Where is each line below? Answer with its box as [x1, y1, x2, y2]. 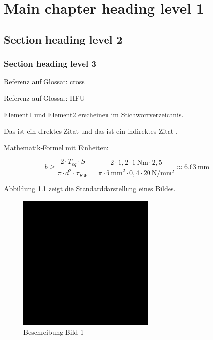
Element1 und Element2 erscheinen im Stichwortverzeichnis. [4, 109, 184, 119]
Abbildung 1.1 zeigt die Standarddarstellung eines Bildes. [4, 183, 176, 194]
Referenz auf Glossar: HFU [4, 92, 85, 103]
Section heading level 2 [4, 31, 123, 46]
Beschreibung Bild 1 [23, 326, 84, 337]
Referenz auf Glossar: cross [4, 76, 85, 87]
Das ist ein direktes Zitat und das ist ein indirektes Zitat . [4, 126, 178, 136]
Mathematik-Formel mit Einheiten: [4, 142, 109, 152]
